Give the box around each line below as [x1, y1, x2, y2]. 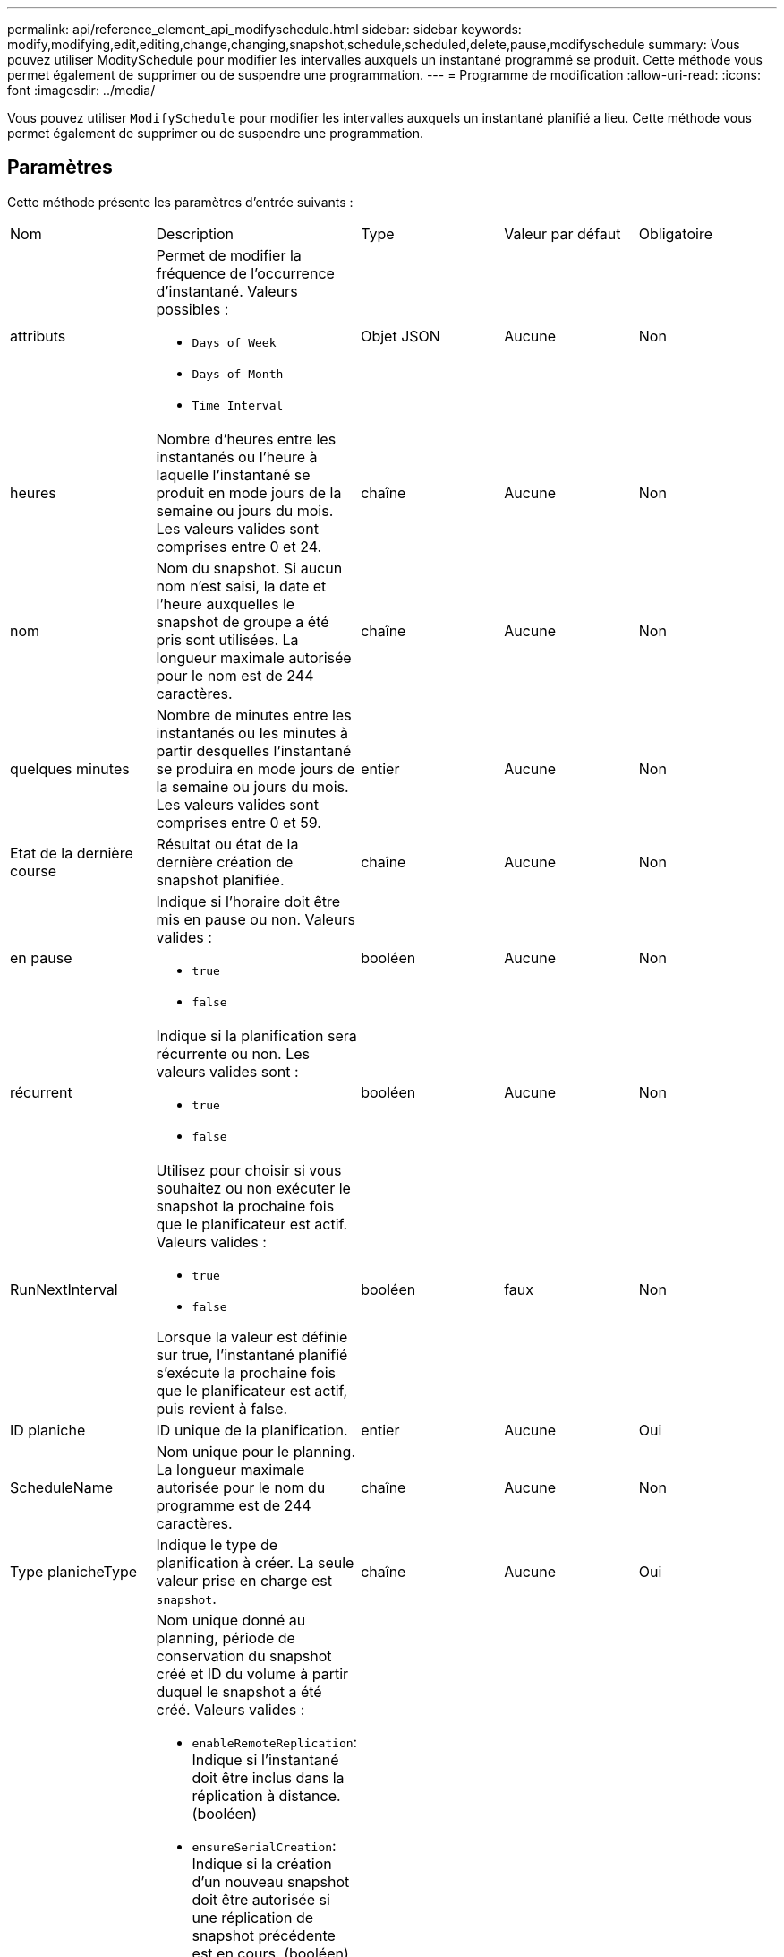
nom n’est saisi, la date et [156, 576, 327, 595]
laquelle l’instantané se [156, 465, 311, 484]
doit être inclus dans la [192, 1768, 345, 1787]
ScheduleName [10, 1478, 114, 1496]
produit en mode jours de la [156, 483, 342, 502]
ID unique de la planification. [156, 1420, 348, 1439]
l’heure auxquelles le [156, 594, 295, 613]
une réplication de [192, 1908, 313, 1927]
